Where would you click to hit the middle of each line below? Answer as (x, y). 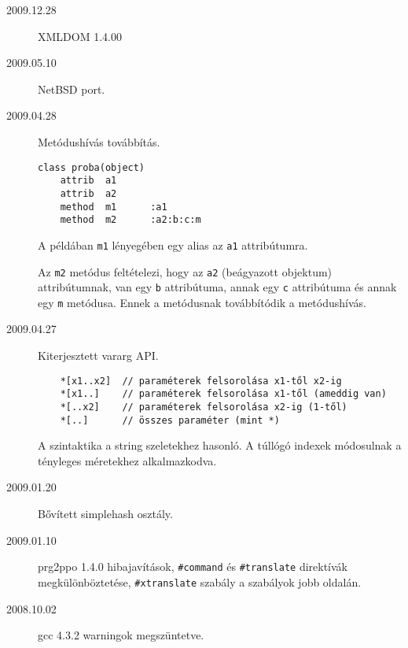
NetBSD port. (72, 89)
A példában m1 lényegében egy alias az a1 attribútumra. (173, 244)
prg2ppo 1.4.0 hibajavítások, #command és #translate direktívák (193, 567)
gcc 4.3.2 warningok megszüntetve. (121, 635)
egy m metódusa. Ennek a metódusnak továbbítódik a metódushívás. (202, 302)
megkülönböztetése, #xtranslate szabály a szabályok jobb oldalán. (200, 581)
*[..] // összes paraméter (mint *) (170, 420)
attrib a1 (88, 181)
